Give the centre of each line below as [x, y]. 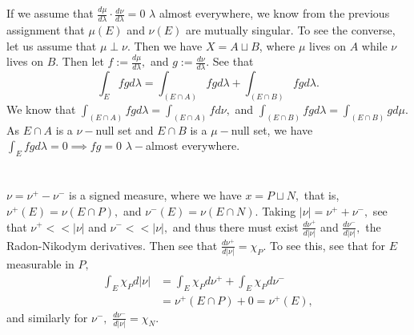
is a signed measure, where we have [155, 195]
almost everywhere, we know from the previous [274, 13]
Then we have [168, 45]
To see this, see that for [328, 245]
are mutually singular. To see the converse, [291, 30]
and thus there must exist [235, 226]
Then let [83, 61]
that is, [322, 195]
